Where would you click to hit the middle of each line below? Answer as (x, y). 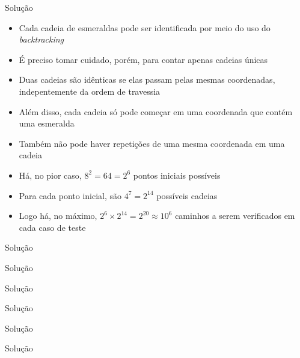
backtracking (41, 39)
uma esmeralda (47, 123)
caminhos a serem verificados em (235, 216)
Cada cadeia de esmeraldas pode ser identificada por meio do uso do (145, 27)
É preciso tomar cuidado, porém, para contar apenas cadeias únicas (143, 59)
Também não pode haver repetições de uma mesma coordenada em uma (152, 143)
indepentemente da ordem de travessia (90, 91)
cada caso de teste (52, 227)
